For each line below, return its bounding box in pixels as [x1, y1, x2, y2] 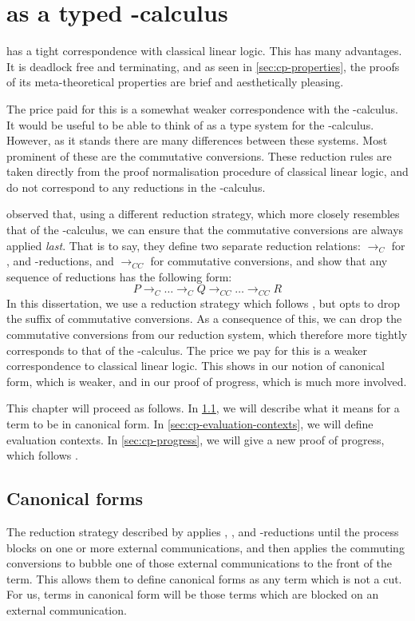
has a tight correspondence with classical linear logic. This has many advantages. [6, 42, 402, 59]
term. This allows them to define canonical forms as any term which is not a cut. [6, 570, 402, 587]
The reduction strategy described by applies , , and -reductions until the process [6, 523, 399, 540]
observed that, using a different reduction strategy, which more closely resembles [6, 205, 400, 222]
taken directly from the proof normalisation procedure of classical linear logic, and [6, 163, 409, 180]
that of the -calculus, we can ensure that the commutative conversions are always [6, 221, 404, 238]
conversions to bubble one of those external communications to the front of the [6, 555, 393, 571]
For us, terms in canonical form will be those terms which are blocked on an [6, 586, 379, 603]
